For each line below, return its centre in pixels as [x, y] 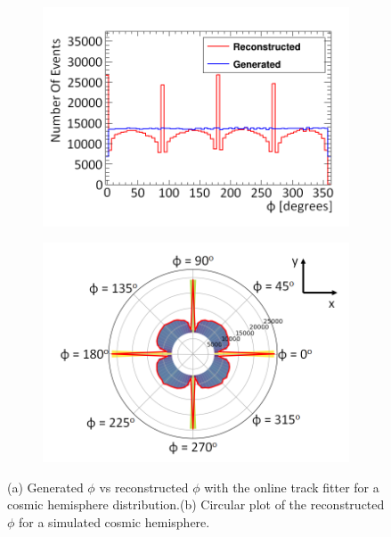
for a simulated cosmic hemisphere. [114, 521]
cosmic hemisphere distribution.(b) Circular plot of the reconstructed [196, 504]
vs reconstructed [144, 487]
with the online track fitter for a [292, 487]
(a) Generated [45, 487]
